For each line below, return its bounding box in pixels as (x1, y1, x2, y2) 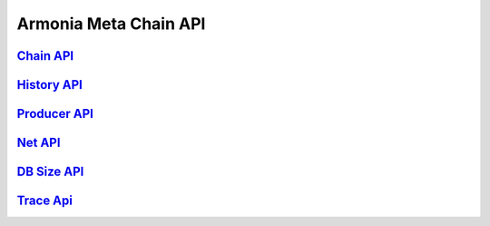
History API (16, 77, 83, 93)
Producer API (16, 106, 94, 122)
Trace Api (16, 193, 73, 209)
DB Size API (16, 164, 84, 180)
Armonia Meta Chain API (16, 14, 206, 34)
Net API (16, 135, 61, 151)
